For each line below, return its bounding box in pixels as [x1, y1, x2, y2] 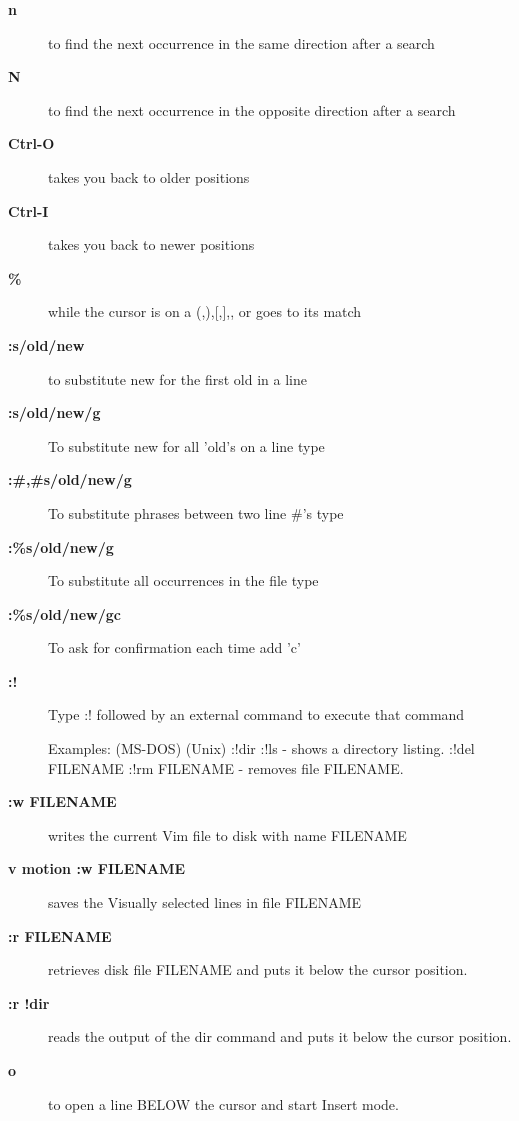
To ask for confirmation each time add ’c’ [48, 637, 301, 658]
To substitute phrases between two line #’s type [48, 502, 344, 523]
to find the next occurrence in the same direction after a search [48, 32, 435, 53]
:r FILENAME [8, 925, 112, 946]
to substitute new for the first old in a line [48, 368, 307, 389]
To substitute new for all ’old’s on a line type [48, 435, 325, 456]
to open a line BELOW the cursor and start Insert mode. [48, 1093, 399, 1114]
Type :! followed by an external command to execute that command [48, 704, 465, 725]
